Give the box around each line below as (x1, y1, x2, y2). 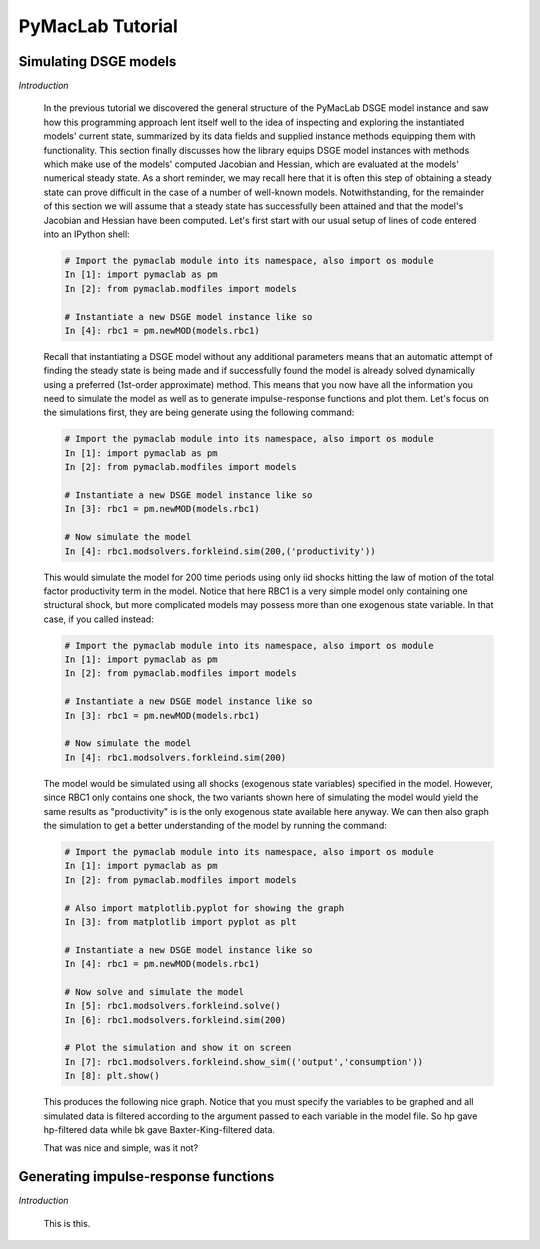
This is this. (43, 1217, 91, 1229)
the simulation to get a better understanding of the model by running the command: (43, 819, 387, 831)
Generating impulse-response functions (18, 1168, 275, 1185)
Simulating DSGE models (18, 53, 177, 70)
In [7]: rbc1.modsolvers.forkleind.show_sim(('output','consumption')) (64, 1056, 424, 1067)
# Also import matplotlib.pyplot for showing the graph (64, 902, 345, 914)
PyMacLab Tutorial (18, 15, 179, 37)
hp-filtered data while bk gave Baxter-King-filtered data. (43, 1123, 275, 1135)
